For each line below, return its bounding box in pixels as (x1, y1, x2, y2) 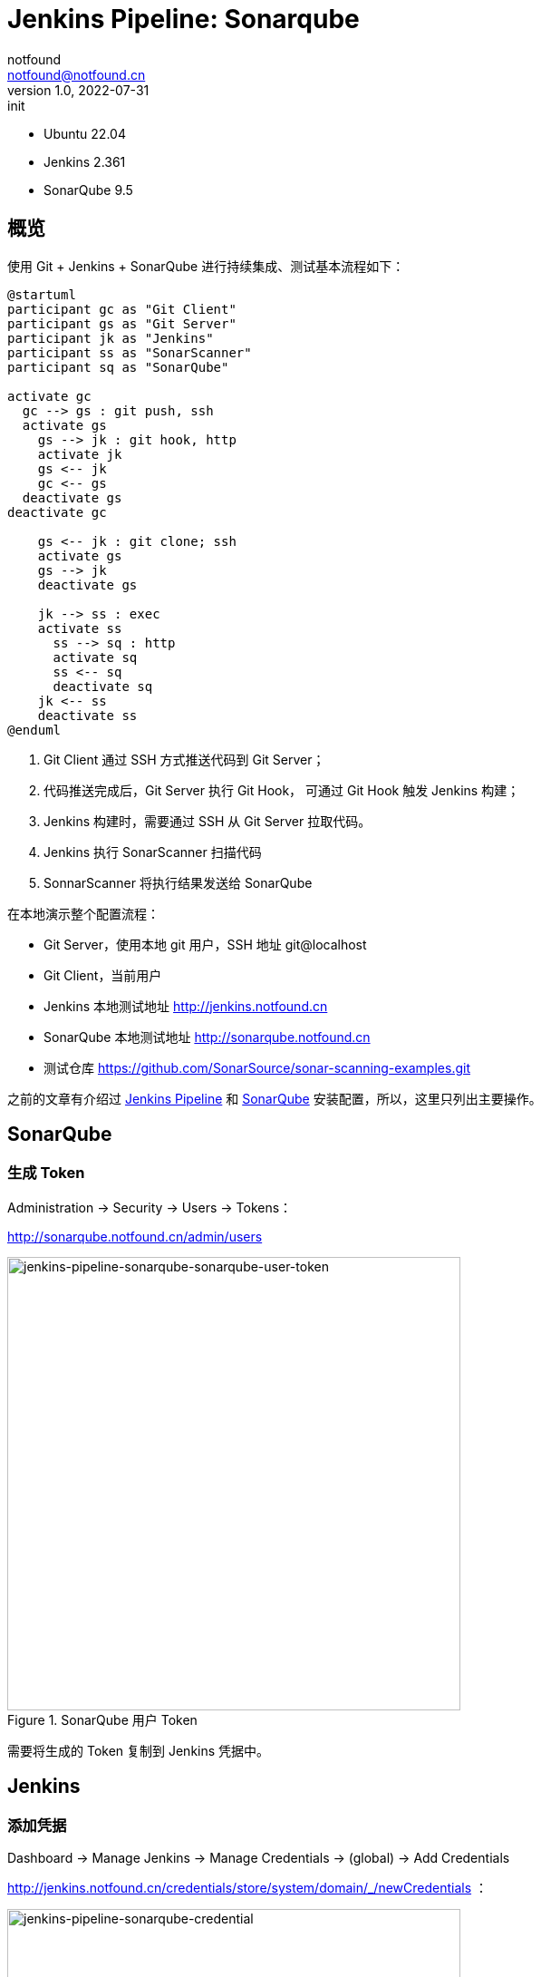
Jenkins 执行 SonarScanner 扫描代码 (43, 843, 262, 860)
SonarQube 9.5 (43, 181, 133, 198)
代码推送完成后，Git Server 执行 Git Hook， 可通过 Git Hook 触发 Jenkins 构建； (43, 782, 520, 798)
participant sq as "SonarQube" (7, 359, 229, 375)
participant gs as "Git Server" (7, 316, 237, 331)
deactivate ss (37, 707, 138, 723)
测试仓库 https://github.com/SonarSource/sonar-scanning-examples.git (43, 1059, 470, 1076)
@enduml (7, 722, 62, 737)
